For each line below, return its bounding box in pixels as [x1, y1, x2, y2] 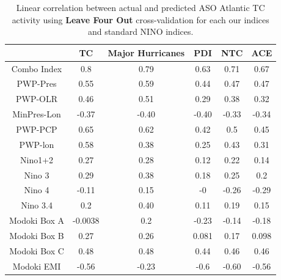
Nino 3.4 [21, 199, 53, 212]
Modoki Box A [9, 214, 65, 227]
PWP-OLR [15, 92, 58, 105]
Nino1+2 [20, 153, 54, 166]
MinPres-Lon [12, 108, 61, 120]
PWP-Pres [16, 77, 57, 90]
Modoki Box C [9, 244, 64, 257]
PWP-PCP [16, 123, 57, 135]
